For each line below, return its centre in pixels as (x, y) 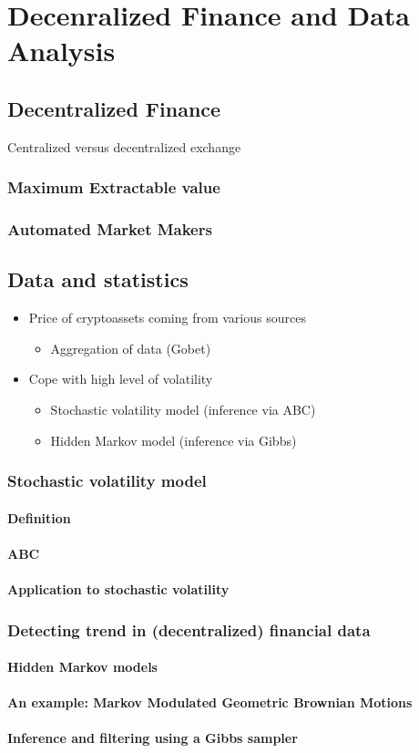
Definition (39, 517)
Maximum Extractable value (114, 187)
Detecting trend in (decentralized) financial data (189, 629)
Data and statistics (98, 279)
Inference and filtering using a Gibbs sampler (153, 738)
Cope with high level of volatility (121, 379)
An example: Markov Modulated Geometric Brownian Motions (210, 702)
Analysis (61, 51)
